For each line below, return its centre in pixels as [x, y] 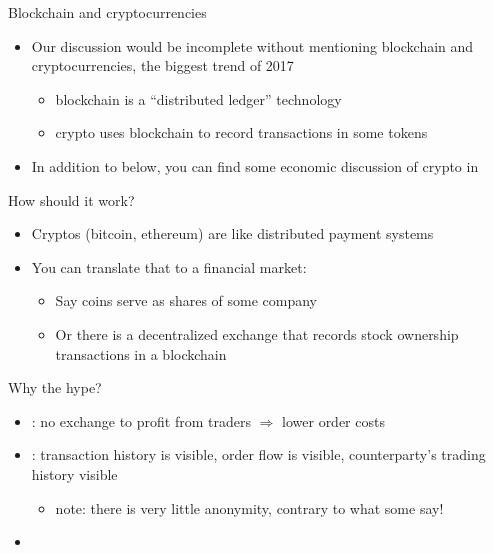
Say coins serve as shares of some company [186, 300]
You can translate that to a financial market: [169, 266]
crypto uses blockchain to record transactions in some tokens [241, 132]
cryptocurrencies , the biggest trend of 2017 [162, 65]
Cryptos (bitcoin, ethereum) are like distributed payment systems [232, 233]
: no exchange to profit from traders [141, 420]
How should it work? [71, 199]
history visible [74, 473]
